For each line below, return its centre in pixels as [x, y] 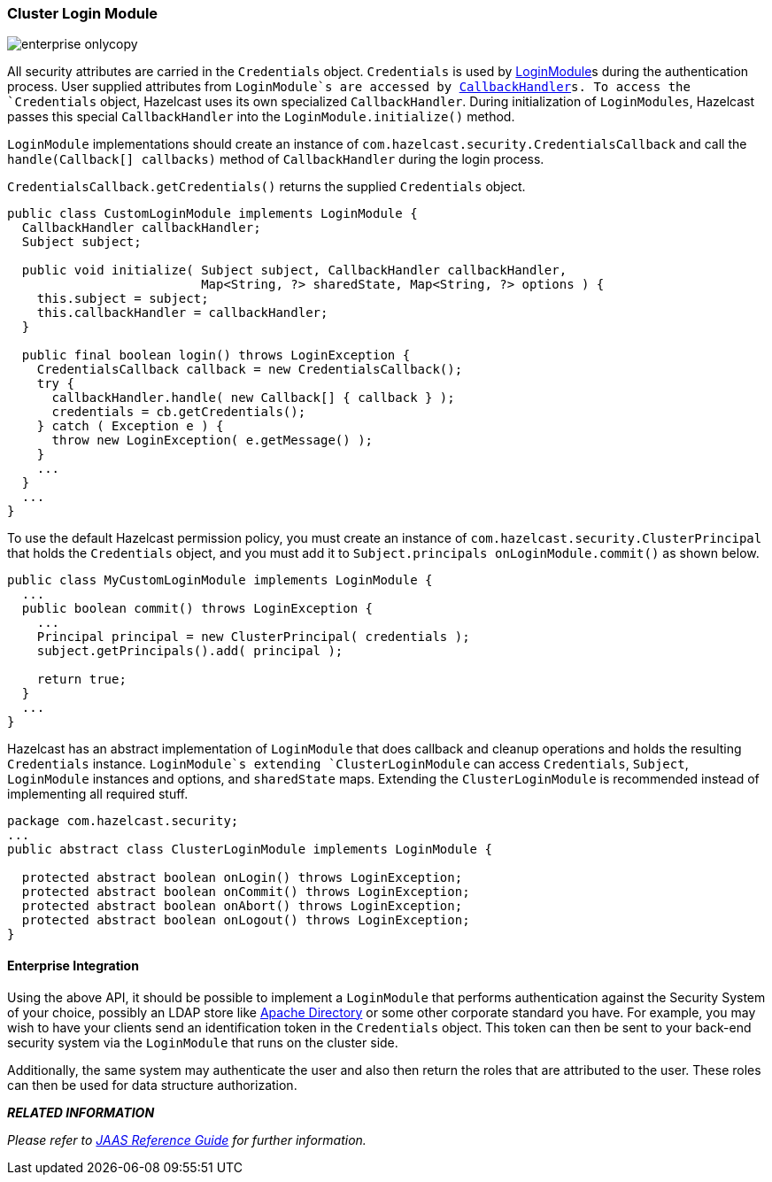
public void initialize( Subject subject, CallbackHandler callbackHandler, [294, 270]
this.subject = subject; [123, 299]
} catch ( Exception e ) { [130, 426]
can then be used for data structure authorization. [152, 1085]
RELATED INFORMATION [81, 1112]
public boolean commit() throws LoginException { [197, 609]
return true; [81, 680]
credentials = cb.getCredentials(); [179, 412]
